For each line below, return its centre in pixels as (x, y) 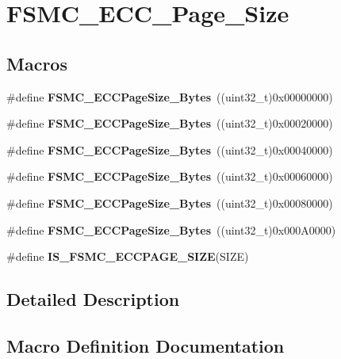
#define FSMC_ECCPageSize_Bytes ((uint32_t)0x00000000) (170, 96)
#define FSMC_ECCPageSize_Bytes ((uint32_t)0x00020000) (170, 123)
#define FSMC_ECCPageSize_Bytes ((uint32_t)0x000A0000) (171, 229)
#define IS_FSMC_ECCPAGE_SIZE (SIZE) (128, 256)
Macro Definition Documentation (146, 345)
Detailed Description (93, 299)
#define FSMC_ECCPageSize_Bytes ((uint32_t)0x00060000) (170, 176)
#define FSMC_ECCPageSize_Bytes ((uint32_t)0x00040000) (170, 149)
